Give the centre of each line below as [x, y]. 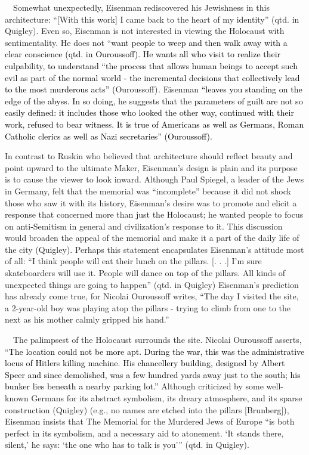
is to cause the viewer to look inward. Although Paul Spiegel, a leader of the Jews [154, 179]
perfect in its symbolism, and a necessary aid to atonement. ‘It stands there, [144, 433]
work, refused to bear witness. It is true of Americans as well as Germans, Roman [154, 124]
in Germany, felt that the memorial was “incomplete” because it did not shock [148, 191]
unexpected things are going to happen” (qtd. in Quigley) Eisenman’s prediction [152, 284]
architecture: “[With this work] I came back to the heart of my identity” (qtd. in [152, 19]
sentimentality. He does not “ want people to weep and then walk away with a [146, 42]
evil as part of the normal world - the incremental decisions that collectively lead [152, 77]
